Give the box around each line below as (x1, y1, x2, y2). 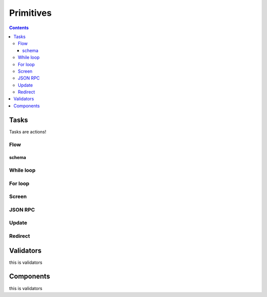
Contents (9, 25, 29, 31)
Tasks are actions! (9, 128, 46, 134)
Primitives (9, 7, 52, 18)
